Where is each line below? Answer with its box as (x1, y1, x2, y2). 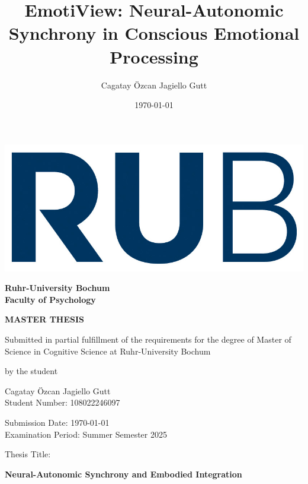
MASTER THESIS (5, 313, 85, 325)
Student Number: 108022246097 (5, 396, 120, 409)
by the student (5, 365, 58, 377)
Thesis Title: (5, 448, 51, 460)
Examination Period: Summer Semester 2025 (5, 428, 167, 440)
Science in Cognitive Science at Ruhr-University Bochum (5, 344, 211, 357)
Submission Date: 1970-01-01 (5, 416, 110, 428)
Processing (110, 44, 198, 68)
